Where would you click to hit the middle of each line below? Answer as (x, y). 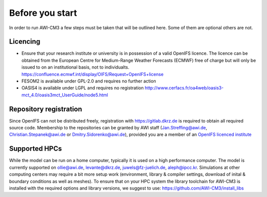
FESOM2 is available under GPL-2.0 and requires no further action (89, 81)
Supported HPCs (35, 149)
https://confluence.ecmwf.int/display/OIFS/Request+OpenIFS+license (92, 74)
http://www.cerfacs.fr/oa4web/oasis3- (184, 88)
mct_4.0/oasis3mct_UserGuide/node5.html (65, 95)
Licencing (25, 42)
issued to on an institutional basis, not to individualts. (75, 67)
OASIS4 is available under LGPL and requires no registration (83, 88)
